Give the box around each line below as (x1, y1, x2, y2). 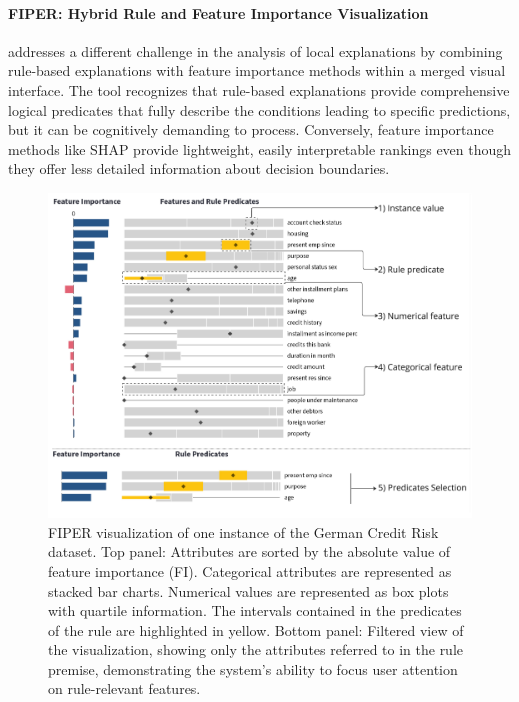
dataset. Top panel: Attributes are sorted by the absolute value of (48, 541, 451, 562)
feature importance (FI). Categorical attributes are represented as (48, 560, 452, 581)
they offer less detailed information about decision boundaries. (8, 158, 390, 179)
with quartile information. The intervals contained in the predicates (48, 600, 462, 621)
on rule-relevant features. (48, 678, 201, 699)
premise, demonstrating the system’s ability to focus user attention (48, 658, 458, 679)
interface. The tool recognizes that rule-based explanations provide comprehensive (8, 79, 510, 100)
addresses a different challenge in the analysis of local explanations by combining (8, 40, 503, 61)
